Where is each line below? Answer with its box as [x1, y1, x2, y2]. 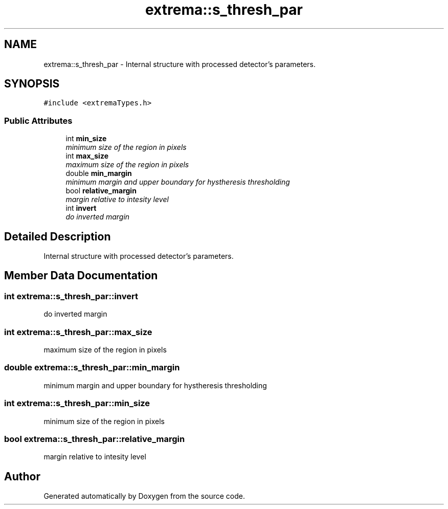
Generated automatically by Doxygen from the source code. [43, 492, 245, 501]
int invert [65, 204, 97, 213]
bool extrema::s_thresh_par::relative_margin [4, 433, 185, 444]
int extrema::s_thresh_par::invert [4, 291, 138, 301]
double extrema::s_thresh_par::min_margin [4, 362, 180, 373]
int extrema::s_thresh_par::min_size [4, 398, 150, 409]
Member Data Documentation [4, 269, 158, 282]
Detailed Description [4, 230, 111, 243]
